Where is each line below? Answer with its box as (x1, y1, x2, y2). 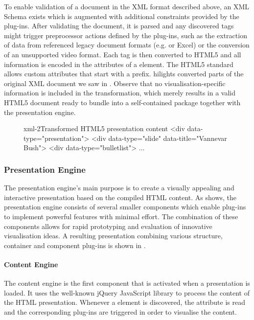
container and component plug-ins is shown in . (4, 240, 146, 250)
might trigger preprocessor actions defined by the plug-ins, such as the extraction (4, 30, 247, 40)
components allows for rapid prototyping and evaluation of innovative (4, 221, 212, 231)
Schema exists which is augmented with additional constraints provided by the (4, 11, 239, 21)
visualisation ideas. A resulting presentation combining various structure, (4, 230, 223, 241)
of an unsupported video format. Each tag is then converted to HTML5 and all (4, 49, 241, 59)
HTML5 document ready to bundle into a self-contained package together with (4, 97, 241, 107)
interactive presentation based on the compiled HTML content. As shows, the (4, 192, 237, 202)
